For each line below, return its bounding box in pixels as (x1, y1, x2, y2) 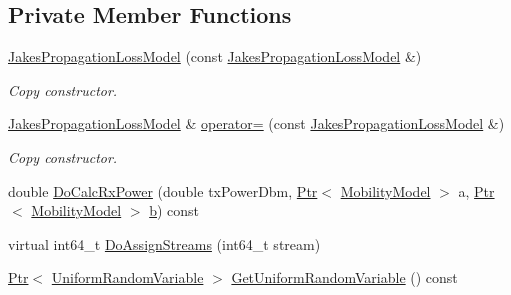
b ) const (149, 200, 200, 221)
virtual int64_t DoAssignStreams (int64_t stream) (8, 233, 321, 254)
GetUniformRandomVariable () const (231, 267, 458, 288)
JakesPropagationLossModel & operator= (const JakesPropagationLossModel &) (8, 113, 505, 134)
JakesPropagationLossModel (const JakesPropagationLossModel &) (8, 46, 422, 67)
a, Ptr (458, 180, 495, 201)
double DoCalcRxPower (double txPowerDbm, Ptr (8, 180, 318, 201)
